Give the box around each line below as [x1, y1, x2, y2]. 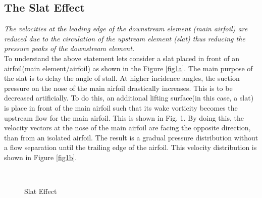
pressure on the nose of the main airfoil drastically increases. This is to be [4, 82, 233, 93]
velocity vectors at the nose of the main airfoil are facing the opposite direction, [4, 122, 251, 133]
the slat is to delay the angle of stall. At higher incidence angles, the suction [4, 73, 240, 83]
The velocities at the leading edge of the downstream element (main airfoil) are [4, 23, 248, 34]
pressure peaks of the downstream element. [4, 43, 135, 54]
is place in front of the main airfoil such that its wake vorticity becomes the [4, 102, 238, 113]
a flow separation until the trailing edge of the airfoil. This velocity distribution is [4, 142, 257, 153]
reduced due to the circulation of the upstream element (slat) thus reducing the [4, 33, 245, 43]
